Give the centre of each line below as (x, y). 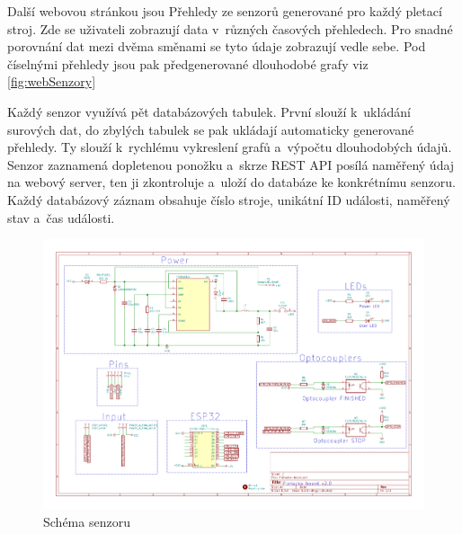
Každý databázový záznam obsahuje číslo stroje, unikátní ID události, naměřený (229, 199)
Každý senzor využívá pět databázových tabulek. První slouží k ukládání (209, 111)
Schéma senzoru (87, 521)
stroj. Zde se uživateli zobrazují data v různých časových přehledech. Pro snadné (230, 28)
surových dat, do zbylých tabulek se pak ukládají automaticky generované (211, 129)
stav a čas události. (61, 217)
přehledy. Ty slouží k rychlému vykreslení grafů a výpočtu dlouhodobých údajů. (230, 147)
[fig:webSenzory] (52, 81)
